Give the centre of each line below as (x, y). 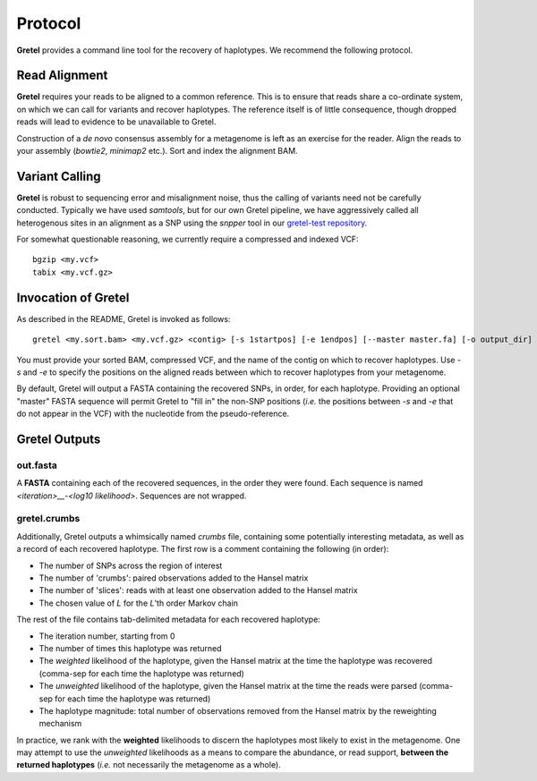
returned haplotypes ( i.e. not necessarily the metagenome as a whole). (149, 765)
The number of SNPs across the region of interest (131, 565)
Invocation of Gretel (73, 297)
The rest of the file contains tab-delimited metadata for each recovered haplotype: (169, 620)
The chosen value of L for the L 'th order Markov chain (139, 603)
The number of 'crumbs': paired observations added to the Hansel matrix (174, 578)
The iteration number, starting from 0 (107, 636)
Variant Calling (59, 176)
